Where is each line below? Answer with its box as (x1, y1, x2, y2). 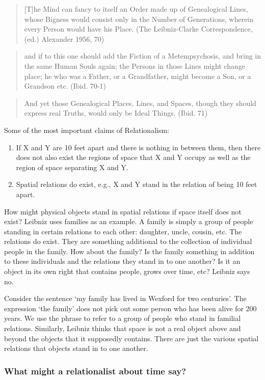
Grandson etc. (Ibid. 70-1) (24, 80, 106, 91)
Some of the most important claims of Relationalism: (4, 124, 170, 135)
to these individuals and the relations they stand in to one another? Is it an (4, 256, 241, 266)
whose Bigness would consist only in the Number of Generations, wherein (24, 13, 254, 24)
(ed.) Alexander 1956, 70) (24, 33, 104, 44)
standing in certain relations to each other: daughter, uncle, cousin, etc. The (4, 226, 242, 236)
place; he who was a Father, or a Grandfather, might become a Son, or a (24, 70, 251, 81)
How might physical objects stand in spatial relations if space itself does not (4, 206, 242, 216)
